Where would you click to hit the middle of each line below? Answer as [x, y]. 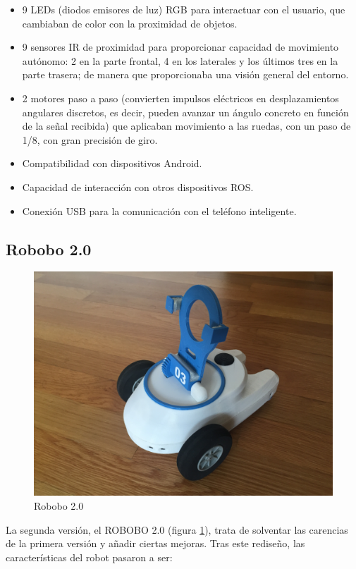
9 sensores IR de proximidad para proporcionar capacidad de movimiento [180, 47]
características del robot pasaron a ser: [89, 557]
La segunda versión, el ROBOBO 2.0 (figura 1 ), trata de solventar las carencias [177, 529]
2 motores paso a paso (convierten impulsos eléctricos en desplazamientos [180, 98]
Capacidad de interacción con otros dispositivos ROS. [138, 186]
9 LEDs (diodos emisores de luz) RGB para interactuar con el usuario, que [184, 9]
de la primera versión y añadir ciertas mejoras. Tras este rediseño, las [155, 543]
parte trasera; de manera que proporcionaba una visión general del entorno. [185, 74]
